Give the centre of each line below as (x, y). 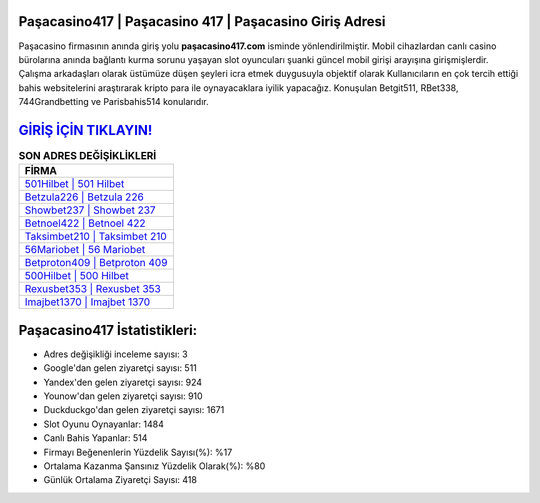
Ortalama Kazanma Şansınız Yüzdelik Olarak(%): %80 (154, 466)
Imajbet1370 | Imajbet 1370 (87, 302)
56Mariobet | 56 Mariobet (85, 250)
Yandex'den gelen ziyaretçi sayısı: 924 (123, 382)
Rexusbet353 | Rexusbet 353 (93, 289)
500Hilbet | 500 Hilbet (76, 276)
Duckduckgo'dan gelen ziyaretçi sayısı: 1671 (134, 410)
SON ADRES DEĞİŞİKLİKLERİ (87, 156)
